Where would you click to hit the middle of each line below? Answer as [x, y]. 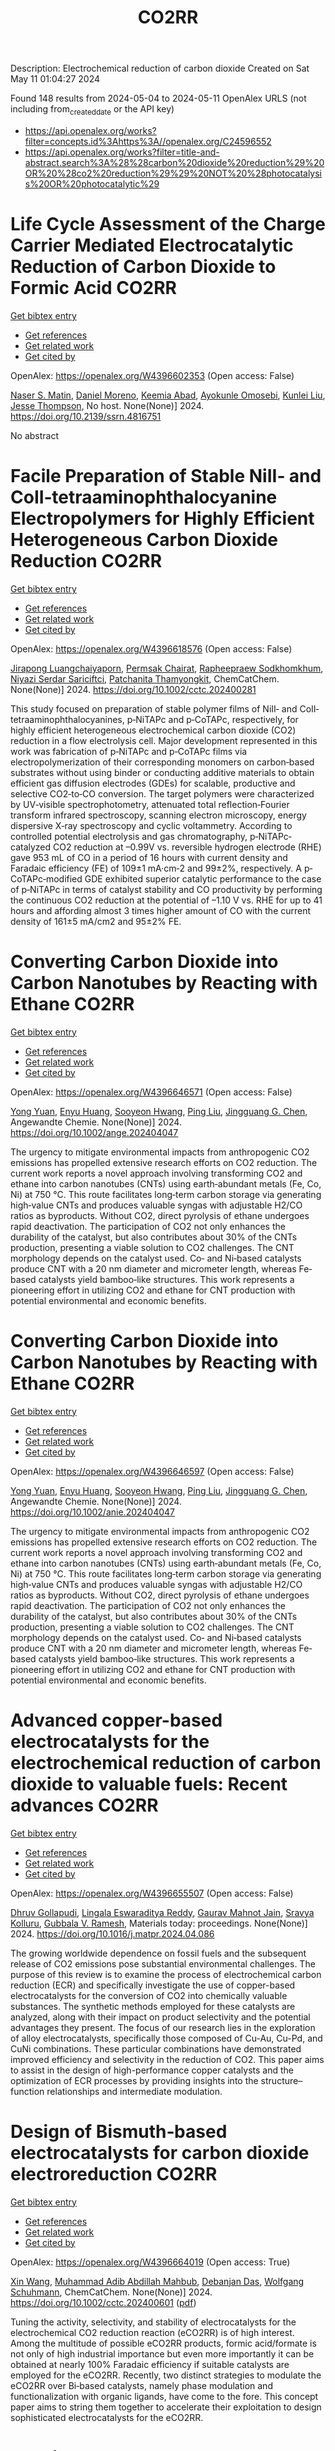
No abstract [34, 435]
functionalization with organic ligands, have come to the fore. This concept [164, 2396]
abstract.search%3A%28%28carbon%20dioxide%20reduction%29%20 [174, 162]
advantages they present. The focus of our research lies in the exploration [163, 2027]
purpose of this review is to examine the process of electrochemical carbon [166, 1974]
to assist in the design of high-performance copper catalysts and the [152, 2070]
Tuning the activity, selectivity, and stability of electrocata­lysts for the [153, 2322]
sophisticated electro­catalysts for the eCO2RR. [107, 2417]
